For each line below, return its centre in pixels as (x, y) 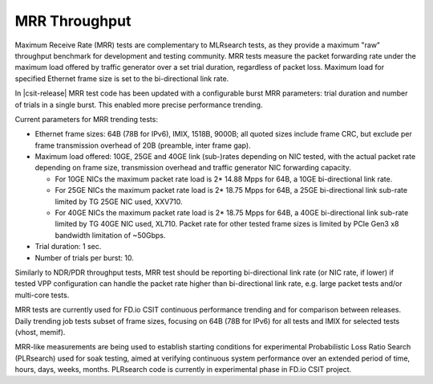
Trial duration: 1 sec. (68, 247)
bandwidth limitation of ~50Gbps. (110, 235)
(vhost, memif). (40, 332)
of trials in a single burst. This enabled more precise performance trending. (139, 104)
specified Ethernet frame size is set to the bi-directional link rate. (122, 78)
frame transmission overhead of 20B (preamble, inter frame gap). (143, 145)
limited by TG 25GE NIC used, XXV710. (119, 202)
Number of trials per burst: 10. (84, 258)
